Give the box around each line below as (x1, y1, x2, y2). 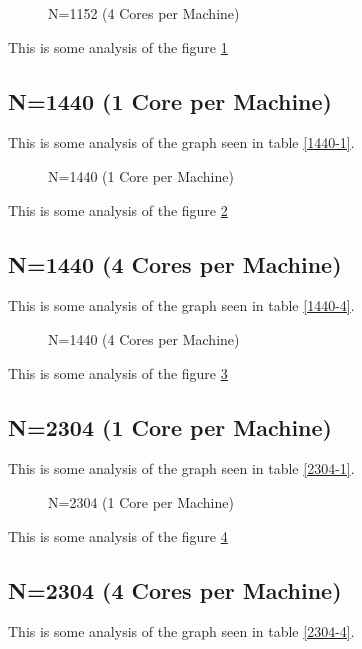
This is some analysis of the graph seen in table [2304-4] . (8, 621, 355, 642)
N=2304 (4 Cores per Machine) (8, 574, 342, 605)
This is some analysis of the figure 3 (8, 362, 228, 383)
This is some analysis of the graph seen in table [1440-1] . (8, 132, 355, 153)
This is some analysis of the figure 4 (8, 525, 228, 546)
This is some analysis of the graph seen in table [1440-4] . (8, 295, 355, 316)
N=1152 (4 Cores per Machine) (48, 3, 240, 23)
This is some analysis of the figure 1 (8, 36, 228, 57)
